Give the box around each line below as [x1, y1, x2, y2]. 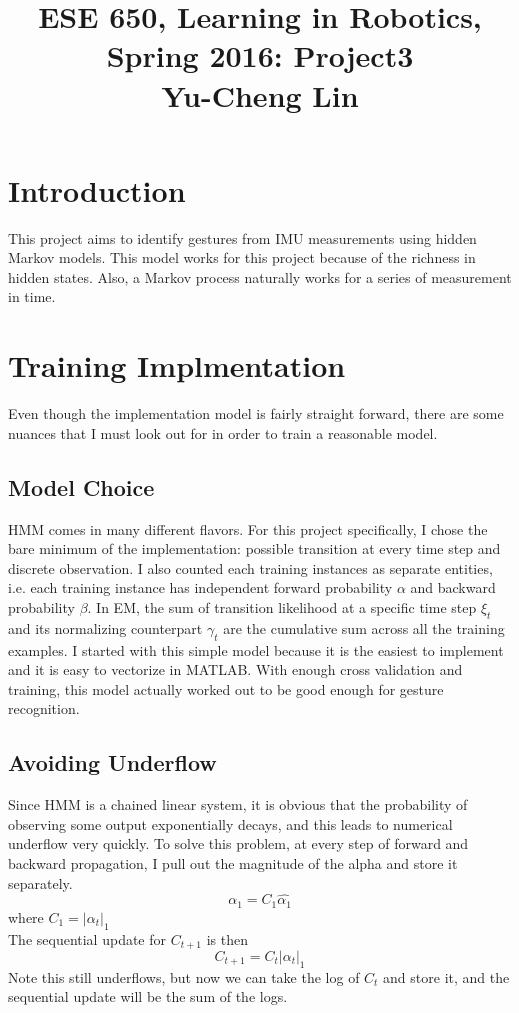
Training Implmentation [8, 345, 346, 386]
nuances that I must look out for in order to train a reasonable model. [8, 422, 438, 443]
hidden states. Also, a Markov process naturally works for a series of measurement [8, 266, 512, 287]
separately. [8, 872, 73, 893]
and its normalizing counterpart [8, 617, 203, 638]
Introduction [8, 169, 186, 210]
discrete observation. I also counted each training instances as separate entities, [8, 557, 493, 578]
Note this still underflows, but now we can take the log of [8, 966, 360, 987]
